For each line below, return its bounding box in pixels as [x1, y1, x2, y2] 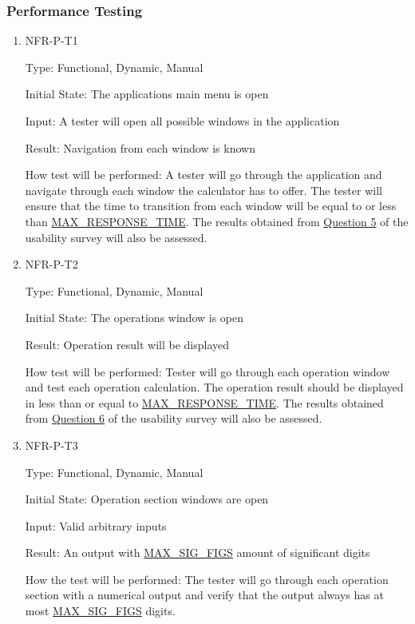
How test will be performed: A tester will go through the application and [25, 166, 382, 183]
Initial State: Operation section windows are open [25, 491, 269, 507]
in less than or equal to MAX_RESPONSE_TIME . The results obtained [25, 394, 384, 411]
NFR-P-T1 [25, 32, 78, 49]
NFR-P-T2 [25, 256, 78, 272]
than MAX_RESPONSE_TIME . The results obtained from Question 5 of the [25, 213, 409, 229]
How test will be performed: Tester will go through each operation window [25, 363, 390, 380]
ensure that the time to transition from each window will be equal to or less [25, 197, 397, 214]
